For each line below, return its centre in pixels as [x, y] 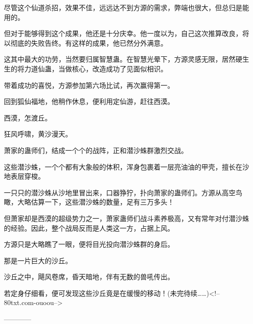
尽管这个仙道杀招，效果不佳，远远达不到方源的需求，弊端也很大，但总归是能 [126, 7]
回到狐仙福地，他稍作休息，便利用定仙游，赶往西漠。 [89, 101]
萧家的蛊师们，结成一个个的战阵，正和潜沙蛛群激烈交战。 [96, 150]
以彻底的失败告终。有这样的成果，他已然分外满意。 [86, 43]
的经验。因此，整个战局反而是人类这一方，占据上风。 [89, 228]
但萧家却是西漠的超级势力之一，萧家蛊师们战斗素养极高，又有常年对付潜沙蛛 [126, 218]
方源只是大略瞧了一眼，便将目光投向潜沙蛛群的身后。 [89, 244]
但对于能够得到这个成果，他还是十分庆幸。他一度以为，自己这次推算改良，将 [126, 33]
